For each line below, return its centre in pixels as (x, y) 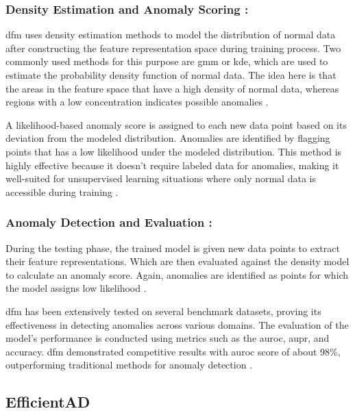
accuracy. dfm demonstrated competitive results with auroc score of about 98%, (173, 351)
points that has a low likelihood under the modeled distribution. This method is (174, 151)
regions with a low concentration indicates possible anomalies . (137, 102)
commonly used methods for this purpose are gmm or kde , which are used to (167, 61)
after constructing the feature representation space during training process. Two (173, 48)
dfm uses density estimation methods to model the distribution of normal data (171, 35)
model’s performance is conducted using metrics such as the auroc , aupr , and (168, 338)
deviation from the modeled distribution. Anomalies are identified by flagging (168, 138)
